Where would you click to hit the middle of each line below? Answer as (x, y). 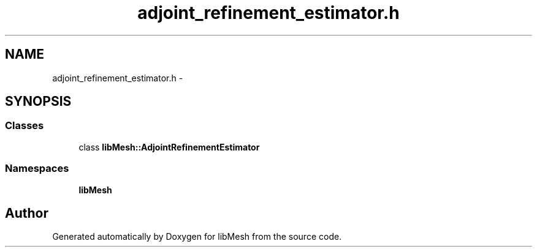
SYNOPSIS (38, 102)
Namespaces (37, 169)
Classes (25, 126)
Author (27, 213)
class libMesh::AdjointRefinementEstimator (169, 147)
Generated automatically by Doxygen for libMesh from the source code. (197, 237)
